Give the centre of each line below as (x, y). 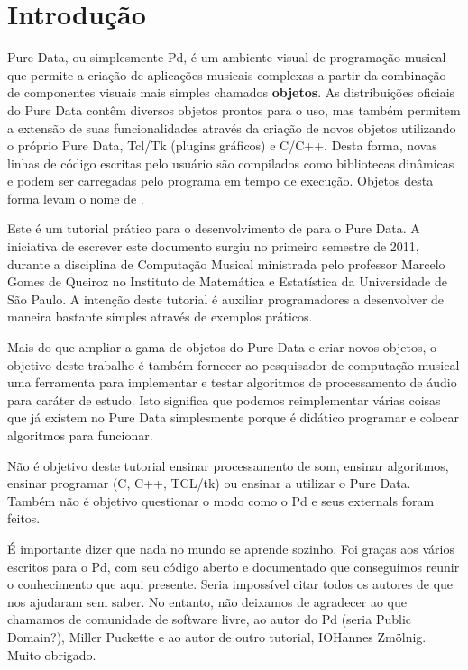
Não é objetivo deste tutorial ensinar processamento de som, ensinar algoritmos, (228, 465)
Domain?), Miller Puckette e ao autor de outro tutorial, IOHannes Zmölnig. (217, 636)
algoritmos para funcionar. (80, 435)
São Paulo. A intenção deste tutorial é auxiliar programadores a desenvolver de (226, 299)
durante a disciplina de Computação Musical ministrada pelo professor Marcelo (226, 263)
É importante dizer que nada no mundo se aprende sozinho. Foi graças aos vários (231, 548)
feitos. (24, 518)
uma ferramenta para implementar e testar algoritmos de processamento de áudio (232, 382)
